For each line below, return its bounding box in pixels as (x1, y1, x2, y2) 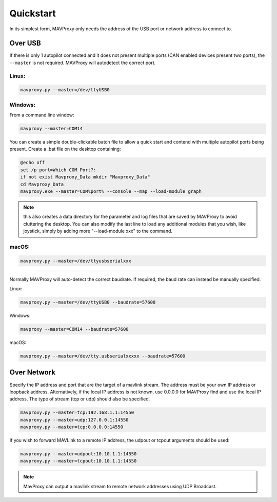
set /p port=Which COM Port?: (20, 167, 96, 173)
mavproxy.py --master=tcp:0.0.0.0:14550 (20, 424, 123, 430)
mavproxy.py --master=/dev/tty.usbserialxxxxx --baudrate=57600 (20, 353, 186, 359)
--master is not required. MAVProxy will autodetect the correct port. (9, 59, 156, 66)
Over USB (9, 39, 41, 48)
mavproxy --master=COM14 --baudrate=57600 (20, 326, 129, 332)
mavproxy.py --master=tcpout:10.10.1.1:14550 (20, 458, 137, 464)
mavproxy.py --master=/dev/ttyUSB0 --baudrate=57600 (20, 299, 156, 305)
